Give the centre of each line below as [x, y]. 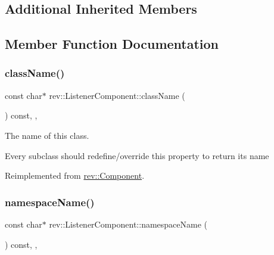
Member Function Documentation [112, 44]
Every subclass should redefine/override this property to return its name [137, 155]
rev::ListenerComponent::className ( [117, 95]
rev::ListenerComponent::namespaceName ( [128, 224]
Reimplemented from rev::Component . [75, 175]
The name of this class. [47, 135]
